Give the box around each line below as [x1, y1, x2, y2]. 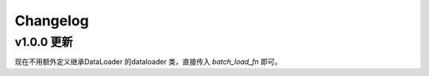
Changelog [14, 12, 89, 29]
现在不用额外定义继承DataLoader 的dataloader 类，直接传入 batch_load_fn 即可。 [14, 57, 282, 66]
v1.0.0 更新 [14, 35, 73, 49]
